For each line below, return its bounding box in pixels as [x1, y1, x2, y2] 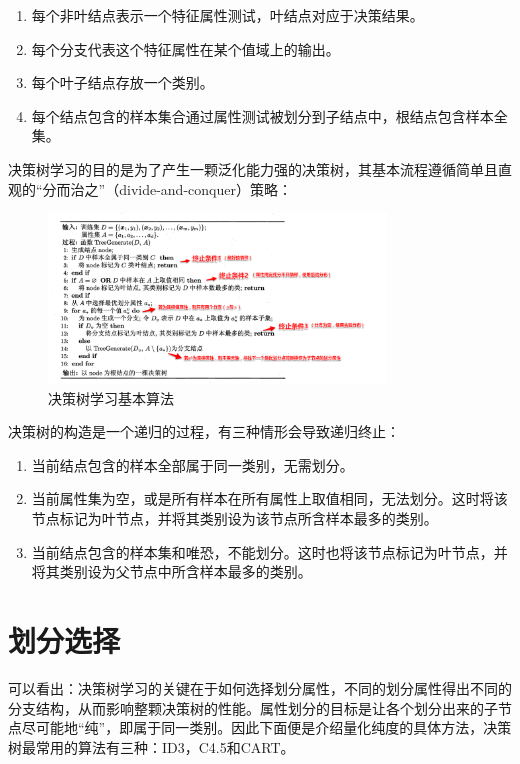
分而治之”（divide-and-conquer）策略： [42, 178, 292, 199]
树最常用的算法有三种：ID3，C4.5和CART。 [8, 736, 295, 757]
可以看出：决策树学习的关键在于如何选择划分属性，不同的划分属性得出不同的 [8, 677, 512, 698]
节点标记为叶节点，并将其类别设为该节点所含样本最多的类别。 [31, 508, 438, 529]
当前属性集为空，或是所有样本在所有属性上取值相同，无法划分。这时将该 [31, 488, 508, 509]
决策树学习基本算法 [48, 387, 174, 408]
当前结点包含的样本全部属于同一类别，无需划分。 [31, 454, 354, 475]
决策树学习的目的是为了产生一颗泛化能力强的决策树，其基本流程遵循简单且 [8, 158, 498, 179]
